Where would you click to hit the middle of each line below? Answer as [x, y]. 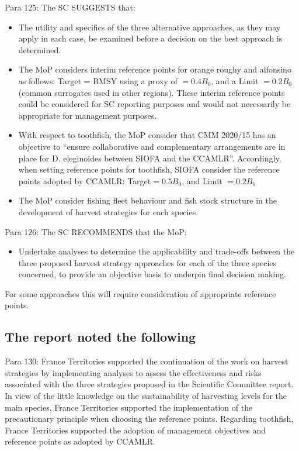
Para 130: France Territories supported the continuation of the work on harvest [147, 361]
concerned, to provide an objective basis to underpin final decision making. [152, 274]
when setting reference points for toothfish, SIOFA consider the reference [149, 169]
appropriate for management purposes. [88, 115]
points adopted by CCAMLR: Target [85, 180]
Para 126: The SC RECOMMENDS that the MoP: [96, 231]
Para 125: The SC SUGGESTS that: [70, 7]
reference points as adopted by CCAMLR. [80, 441]
